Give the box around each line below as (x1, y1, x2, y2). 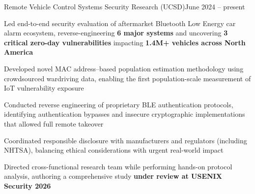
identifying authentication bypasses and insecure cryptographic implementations (4, 109, 245, 119)
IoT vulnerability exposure (4, 83, 84, 93)
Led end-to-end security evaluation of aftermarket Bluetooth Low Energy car (4, 18, 236, 28)
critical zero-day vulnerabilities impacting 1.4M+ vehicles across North (4, 37, 246, 47)
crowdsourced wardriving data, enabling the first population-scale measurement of (4, 73, 251, 83)
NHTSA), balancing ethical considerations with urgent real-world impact (4, 145, 224, 155)
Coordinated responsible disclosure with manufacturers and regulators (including (4, 135, 247, 145)
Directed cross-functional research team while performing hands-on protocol (4, 161, 232, 171)
